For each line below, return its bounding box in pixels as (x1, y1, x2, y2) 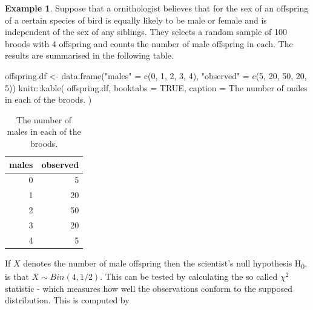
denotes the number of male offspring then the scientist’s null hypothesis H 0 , (23, 256, 308, 271)
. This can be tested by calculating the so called (100, 270, 278, 282)
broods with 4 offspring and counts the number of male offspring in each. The (5, 37, 293, 50)
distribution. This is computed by (5, 294, 130, 306)
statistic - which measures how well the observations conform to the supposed (5, 282, 293, 294)
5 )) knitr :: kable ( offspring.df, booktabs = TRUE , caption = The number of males (5, 81, 308, 94)
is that (5, 270, 29, 282)
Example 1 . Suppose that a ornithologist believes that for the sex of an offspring (5, 2, 309, 14)
